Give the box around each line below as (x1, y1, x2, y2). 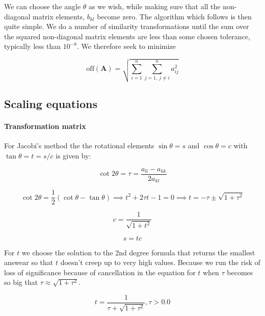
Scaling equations (4, 96, 97, 112)
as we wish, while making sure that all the (89, 1, 221, 11)
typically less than (4, 41, 61, 51)
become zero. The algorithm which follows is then (97, 11, 252, 21)
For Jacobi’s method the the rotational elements (4, 140, 154, 151)
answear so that (4, 257, 54, 268)
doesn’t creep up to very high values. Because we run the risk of (60, 257, 260, 268)
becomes (227, 267, 253, 277)
